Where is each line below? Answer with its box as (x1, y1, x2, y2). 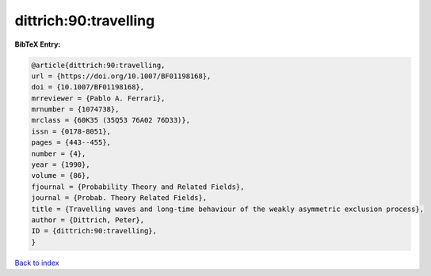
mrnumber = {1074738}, (31, 105, 120, 114)
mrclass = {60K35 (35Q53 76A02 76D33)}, (31, 115, 190, 125)
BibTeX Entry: (14, 40, 61, 49)
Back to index (14, 258, 59, 267)
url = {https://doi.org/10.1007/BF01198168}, (31, 71, 212, 81)
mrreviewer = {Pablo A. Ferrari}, (31, 93, 166, 103)
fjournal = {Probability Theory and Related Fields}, (31, 182, 245, 191)
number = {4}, (31, 149, 86, 158)
